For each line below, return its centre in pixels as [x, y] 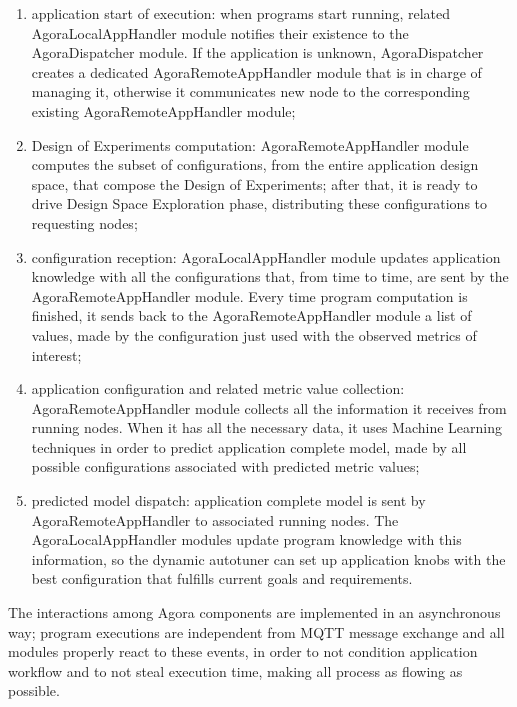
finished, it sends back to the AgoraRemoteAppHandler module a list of [251, 315]
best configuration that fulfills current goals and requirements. [222, 578]
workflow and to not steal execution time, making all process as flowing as [235, 670]
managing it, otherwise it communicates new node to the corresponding [250, 91]
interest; [56, 354]
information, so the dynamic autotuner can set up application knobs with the [268, 558]
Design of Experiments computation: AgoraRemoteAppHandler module [250, 144]
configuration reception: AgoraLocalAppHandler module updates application [266, 256]
